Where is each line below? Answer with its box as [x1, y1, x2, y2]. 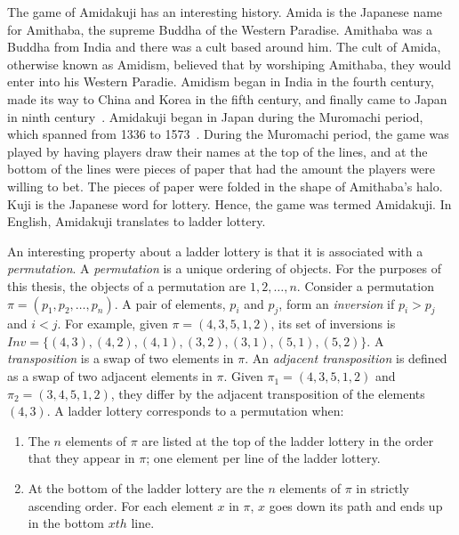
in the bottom [28, 514, 104, 532]
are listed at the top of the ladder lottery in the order [141, 431, 434, 450]
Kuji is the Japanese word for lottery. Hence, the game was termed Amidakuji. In [7, 194, 452, 213]
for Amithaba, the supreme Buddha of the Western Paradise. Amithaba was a [7, 20, 433, 38]
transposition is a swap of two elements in [7, 349, 234, 368]
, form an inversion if [278, 294, 395, 312]
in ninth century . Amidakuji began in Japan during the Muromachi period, [7, 107, 423, 126]
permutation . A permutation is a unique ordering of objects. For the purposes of [7, 259, 442, 278]
